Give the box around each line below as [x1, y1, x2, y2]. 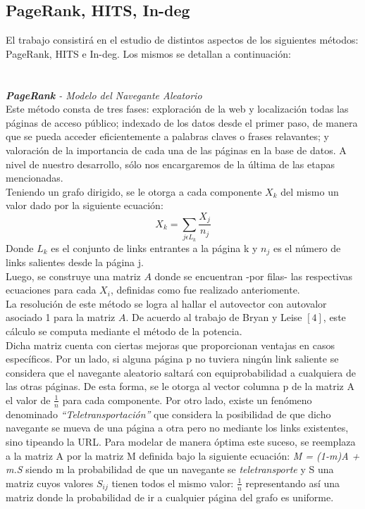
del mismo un [280, 184, 339, 199]
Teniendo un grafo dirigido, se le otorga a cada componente [6, 184, 262, 199]
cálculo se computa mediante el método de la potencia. [6, 323, 242, 338]
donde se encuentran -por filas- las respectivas [154, 268, 353, 283]
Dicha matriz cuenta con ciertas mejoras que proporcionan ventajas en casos [6, 337, 335, 352]
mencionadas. [6, 170, 63, 185]
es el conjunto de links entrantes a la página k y [51, 240, 258, 255]
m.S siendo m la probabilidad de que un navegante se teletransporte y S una [6, 462, 334, 477]
